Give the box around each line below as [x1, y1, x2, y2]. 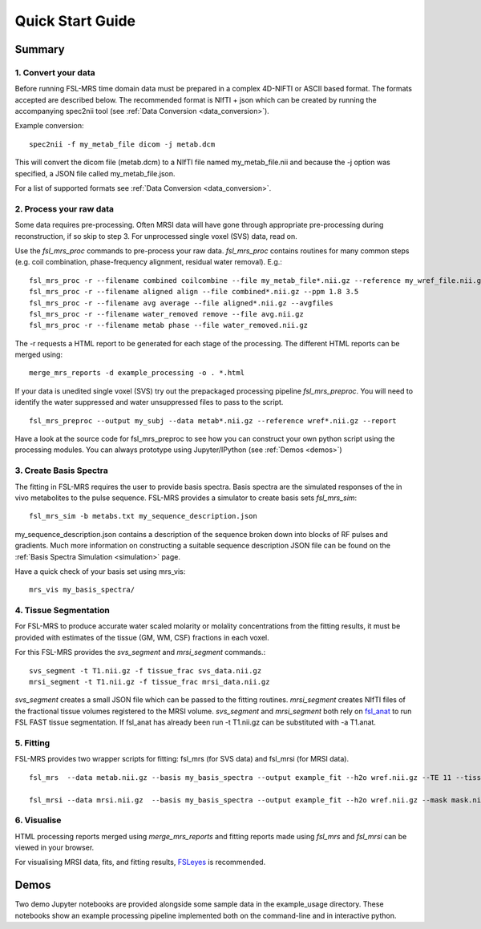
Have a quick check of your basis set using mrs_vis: [14, 566, 186, 576]
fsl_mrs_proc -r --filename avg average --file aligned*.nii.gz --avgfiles [29, 298, 333, 308]
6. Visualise [14, 814, 62, 826]
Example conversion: [14, 121, 84, 131]
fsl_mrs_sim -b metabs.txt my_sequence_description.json [29, 511, 258, 521]
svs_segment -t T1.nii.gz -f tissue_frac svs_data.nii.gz [29, 666, 262, 675]
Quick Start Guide [14, 12, 136, 30]
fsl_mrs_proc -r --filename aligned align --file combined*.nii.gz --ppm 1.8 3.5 [29, 287, 359, 297]
